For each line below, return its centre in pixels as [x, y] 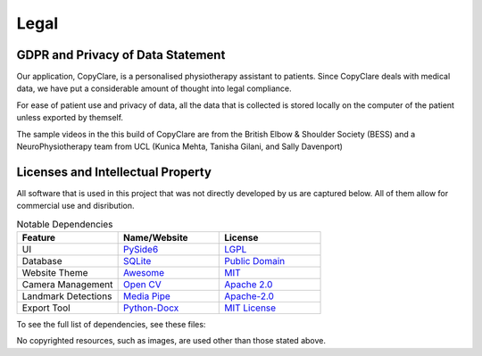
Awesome [144, 273]
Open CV [142, 285]
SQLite [137, 261]
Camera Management [67, 285]
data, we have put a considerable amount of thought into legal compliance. [154, 88]
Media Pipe [147, 296]
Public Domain [255, 261]
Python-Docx [151, 308]
